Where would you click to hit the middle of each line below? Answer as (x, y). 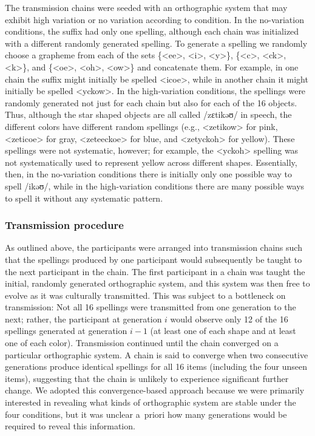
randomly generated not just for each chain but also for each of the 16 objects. (151, 102)
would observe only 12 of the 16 (229, 318)
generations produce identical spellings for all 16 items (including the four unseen (156, 366)
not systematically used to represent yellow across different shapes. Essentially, (151, 162)
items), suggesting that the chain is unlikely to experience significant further (147, 378)
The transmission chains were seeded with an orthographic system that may (146, 7)
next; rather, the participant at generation (83, 318)
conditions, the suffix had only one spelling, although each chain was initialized (152, 31)
